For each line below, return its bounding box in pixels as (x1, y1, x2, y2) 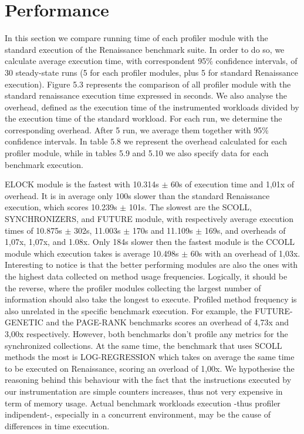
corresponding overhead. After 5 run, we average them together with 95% (5, 123, 269, 136)
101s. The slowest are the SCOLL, (129, 201, 252, 213)
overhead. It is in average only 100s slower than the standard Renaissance (5, 189, 270, 201)
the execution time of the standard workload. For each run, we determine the (5, 112, 282, 125)
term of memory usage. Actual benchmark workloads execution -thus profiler (5, 396, 281, 409)
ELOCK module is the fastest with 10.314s (5, 178, 159, 190)
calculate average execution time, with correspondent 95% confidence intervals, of (5, 55, 298, 67)
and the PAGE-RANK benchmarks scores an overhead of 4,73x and (46, 316, 289, 328)
